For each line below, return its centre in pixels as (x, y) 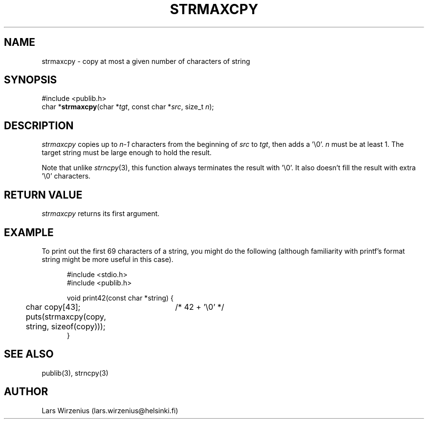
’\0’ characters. (66, 176)
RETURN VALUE (43, 195)
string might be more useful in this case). (107, 259)
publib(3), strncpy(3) (75, 373)
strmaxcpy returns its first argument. (101, 214)
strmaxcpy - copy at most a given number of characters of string (146, 61)
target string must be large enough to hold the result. (127, 153)
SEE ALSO (29, 354)
